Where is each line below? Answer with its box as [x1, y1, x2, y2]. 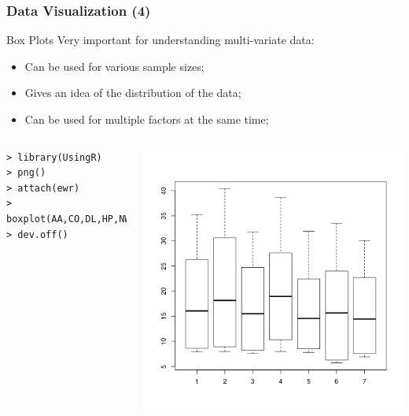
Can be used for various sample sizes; [24, 58, 204, 74]
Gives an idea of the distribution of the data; [24, 84, 241, 101]
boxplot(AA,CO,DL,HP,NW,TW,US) [6, 213, 170, 225]
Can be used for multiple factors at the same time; [24, 111, 269, 127]
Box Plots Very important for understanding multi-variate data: [6, 32, 315, 48]
